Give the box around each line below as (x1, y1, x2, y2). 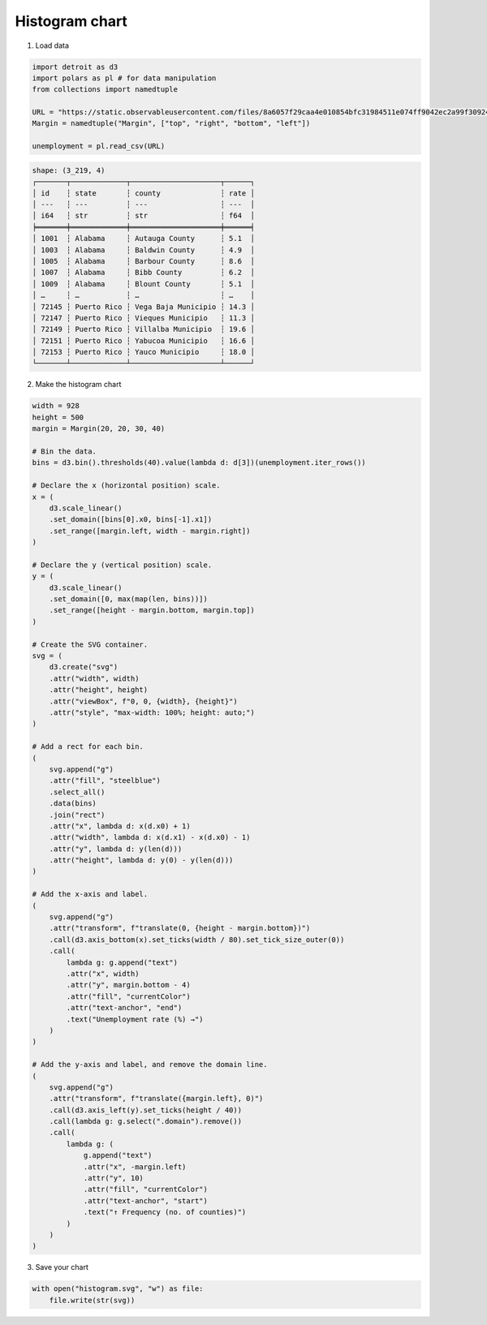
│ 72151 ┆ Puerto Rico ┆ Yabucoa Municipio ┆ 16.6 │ (32, 336, 255, 345)
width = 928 (32, 402, 80, 411)
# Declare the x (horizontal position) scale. (32, 481, 221, 490)
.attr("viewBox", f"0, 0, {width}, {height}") (49, 696, 239, 706)
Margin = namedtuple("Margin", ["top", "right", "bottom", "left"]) (32, 118, 311, 128)
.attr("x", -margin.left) (83, 1162, 187, 1172)
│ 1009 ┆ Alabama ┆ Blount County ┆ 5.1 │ (32, 279, 255, 288)
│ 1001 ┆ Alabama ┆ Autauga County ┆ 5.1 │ (32, 234, 255, 243)
